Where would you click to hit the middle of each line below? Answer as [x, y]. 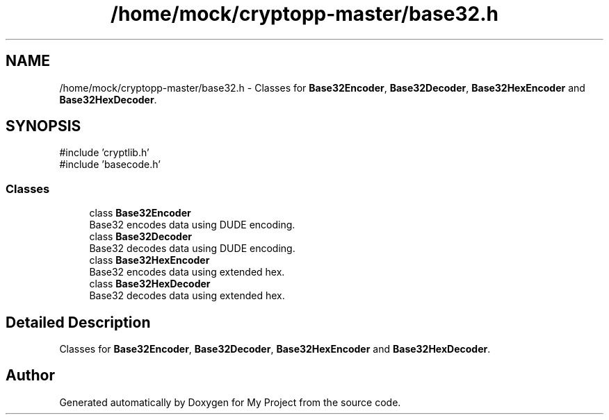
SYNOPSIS [43, 126]
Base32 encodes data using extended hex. [187, 272]
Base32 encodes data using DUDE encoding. [192, 225]
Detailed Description [78, 322]
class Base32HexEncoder [149, 260]
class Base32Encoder [140, 213]
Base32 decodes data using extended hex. [187, 296]
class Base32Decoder [140, 237]
